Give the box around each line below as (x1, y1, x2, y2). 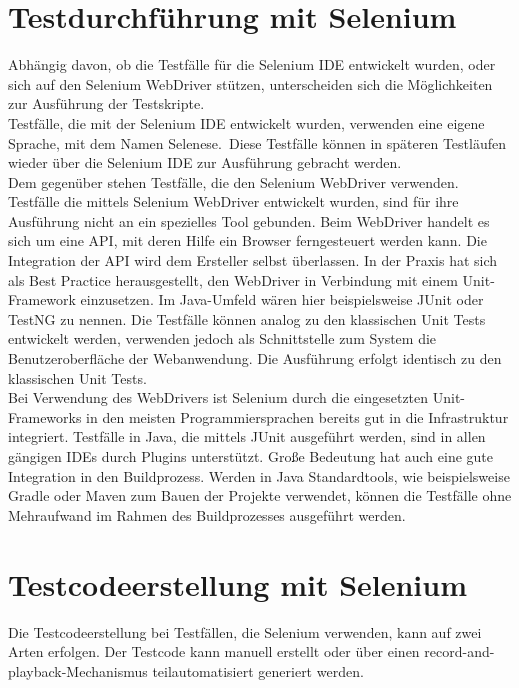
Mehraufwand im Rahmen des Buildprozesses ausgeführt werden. (8, 504, 406, 525)
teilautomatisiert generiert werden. (152, 660, 364, 681)
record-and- (424, 641, 495, 662)
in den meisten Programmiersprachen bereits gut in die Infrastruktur (86, 406, 509, 427)
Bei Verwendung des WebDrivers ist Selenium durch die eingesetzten (8, 387, 429, 408)
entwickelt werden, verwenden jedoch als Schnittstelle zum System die (8, 328, 437, 349)
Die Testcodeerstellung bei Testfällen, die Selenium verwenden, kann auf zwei (8, 621, 482, 642)
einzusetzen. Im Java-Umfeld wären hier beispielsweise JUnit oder (80, 289, 484, 310)
